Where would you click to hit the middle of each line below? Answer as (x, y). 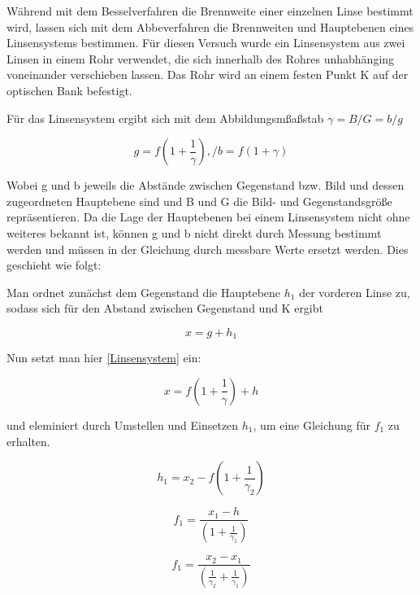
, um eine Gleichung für (312, 424)
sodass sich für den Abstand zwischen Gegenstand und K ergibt (165, 308)
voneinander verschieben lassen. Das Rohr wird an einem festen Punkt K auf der (208, 74)
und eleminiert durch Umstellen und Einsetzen (123, 424)
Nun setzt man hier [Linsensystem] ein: (104, 358)
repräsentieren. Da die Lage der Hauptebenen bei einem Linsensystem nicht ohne (208, 217)
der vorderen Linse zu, (355, 292)
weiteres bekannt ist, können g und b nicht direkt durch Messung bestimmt (194, 232)
